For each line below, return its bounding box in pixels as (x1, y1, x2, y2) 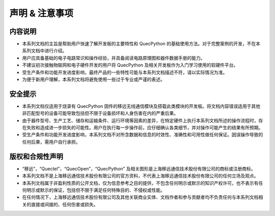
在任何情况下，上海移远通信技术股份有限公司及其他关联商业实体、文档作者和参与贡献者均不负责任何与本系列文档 (22, 194, 259, 200)
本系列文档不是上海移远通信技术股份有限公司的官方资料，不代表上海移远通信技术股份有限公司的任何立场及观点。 (22, 173, 259, 179)
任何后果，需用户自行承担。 (22, 138, 80, 145)
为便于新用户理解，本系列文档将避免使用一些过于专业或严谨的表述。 (22, 77, 165, 83)
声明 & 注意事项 (9, 8, 74, 19)
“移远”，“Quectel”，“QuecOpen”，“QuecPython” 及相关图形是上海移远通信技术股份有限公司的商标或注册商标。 (22, 165, 256, 172)
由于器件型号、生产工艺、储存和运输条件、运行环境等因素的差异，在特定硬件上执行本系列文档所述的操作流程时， (22, 117, 259, 124)
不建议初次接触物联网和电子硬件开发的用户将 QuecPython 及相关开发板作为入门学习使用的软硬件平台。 (22, 62, 238, 68)
